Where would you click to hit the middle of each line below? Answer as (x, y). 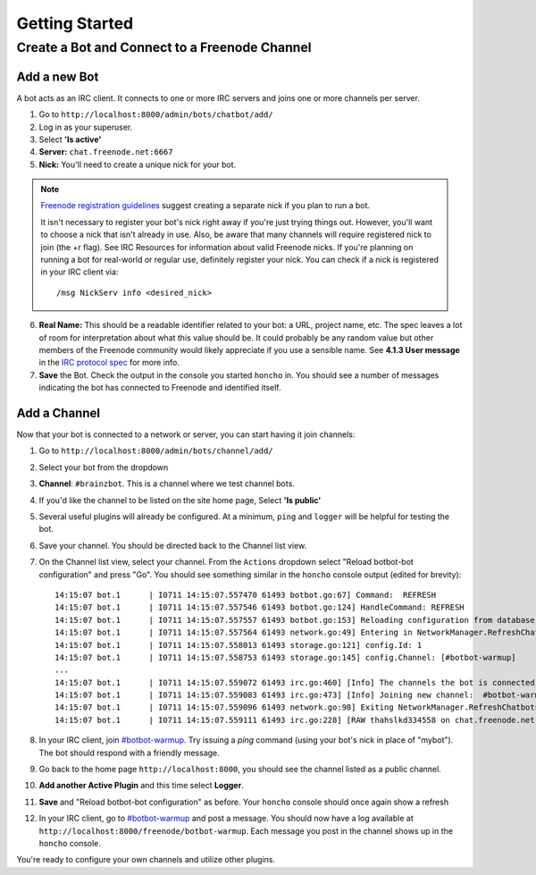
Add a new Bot (58, 76)
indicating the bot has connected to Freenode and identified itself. (160, 388)
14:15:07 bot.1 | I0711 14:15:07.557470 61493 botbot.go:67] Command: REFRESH (246, 595)
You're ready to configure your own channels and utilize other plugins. (146, 860)
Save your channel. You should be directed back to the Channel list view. (173, 545)
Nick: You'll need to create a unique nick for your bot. (138, 164)
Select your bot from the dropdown (104, 467)
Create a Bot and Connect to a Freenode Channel (164, 47)
